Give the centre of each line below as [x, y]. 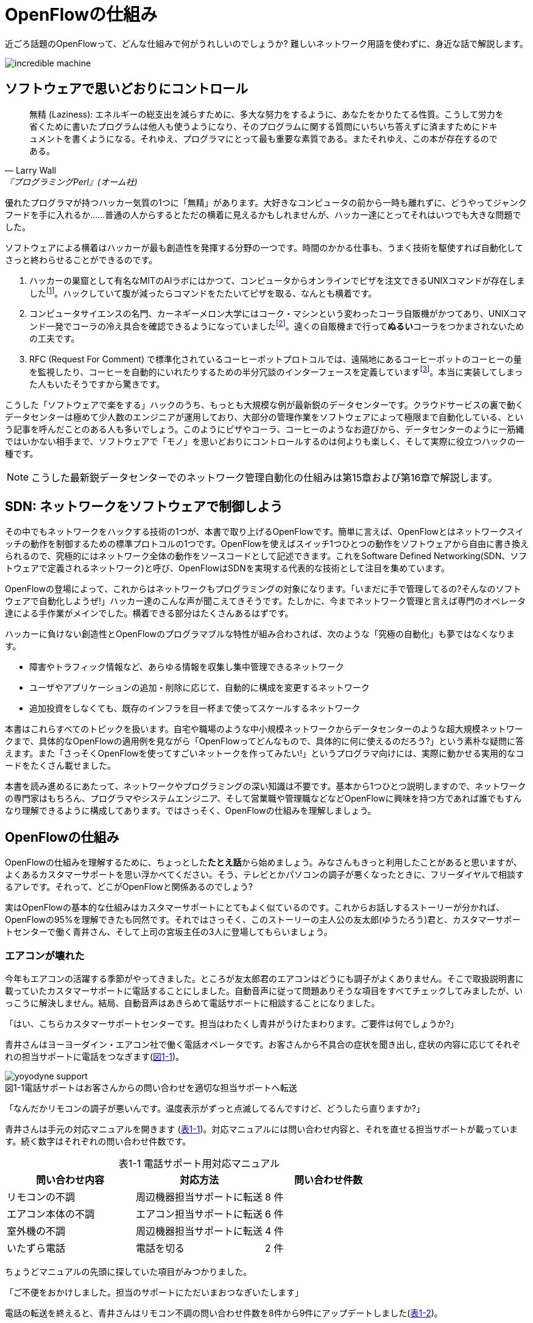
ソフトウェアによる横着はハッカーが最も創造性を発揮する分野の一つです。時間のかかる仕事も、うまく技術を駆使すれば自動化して [264, 247]
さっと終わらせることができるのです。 [81, 259]
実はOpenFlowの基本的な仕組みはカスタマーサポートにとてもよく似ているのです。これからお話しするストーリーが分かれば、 [255, 908]
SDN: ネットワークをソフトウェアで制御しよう [144, 506]
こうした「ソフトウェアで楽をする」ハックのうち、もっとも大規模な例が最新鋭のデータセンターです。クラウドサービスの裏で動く [264, 404]
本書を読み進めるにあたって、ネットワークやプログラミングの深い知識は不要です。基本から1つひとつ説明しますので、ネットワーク [266, 786]
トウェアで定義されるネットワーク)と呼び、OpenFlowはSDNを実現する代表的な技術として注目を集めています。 [227, 568]
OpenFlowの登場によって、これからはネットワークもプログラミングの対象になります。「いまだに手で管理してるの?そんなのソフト [263, 589]
